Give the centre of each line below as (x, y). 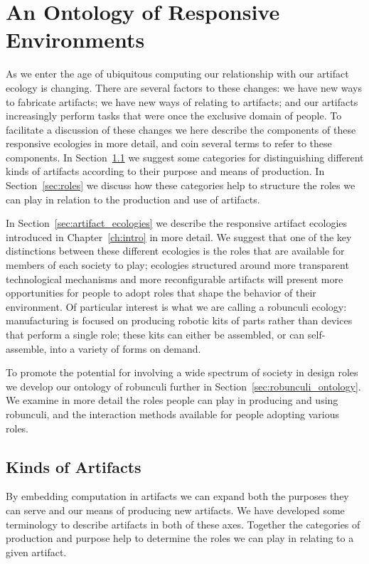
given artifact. (36, 552)
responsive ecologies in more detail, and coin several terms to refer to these (169, 143)
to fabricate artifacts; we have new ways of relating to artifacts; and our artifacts (182, 101)
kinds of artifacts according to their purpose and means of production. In (165, 171)
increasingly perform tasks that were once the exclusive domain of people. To (174, 116)
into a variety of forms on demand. (125, 348)
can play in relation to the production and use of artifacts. (133, 199)
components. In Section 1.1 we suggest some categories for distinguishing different (185, 157)
